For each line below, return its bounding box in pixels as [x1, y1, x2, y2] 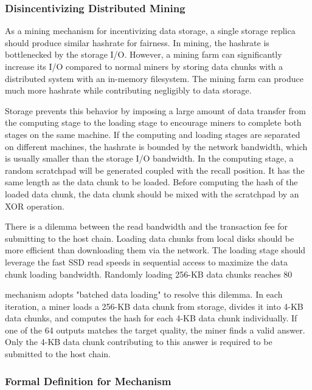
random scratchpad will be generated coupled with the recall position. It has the [5, 163, 305, 176]
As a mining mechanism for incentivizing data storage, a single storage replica [5, 24, 296, 37]
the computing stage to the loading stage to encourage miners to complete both [5, 116, 302, 129]
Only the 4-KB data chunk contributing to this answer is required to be [5, 335, 272, 348]
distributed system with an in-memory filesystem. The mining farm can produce [5, 72, 303, 84]
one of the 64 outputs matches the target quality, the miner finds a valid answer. [5, 323, 305, 336]
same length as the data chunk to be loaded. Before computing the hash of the [5, 176, 298, 188]
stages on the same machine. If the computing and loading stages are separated [5, 128, 300, 140]
